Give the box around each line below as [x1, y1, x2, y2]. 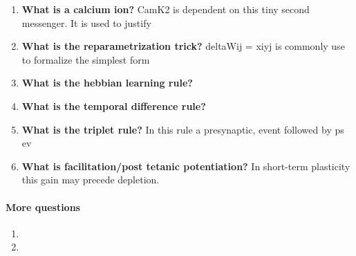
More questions [6, 199, 80, 214]
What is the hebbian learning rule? [21, 75, 193, 90]
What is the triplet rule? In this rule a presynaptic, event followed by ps [21, 122, 344, 136]
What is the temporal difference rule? [21, 98, 206, 113]
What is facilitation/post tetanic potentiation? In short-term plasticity [21, 158, 350, 173]
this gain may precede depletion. [21, 172, 160, 187]
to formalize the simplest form [21, 52, 150, 66]
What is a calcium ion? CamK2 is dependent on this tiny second [21, 2, 310, 16]
